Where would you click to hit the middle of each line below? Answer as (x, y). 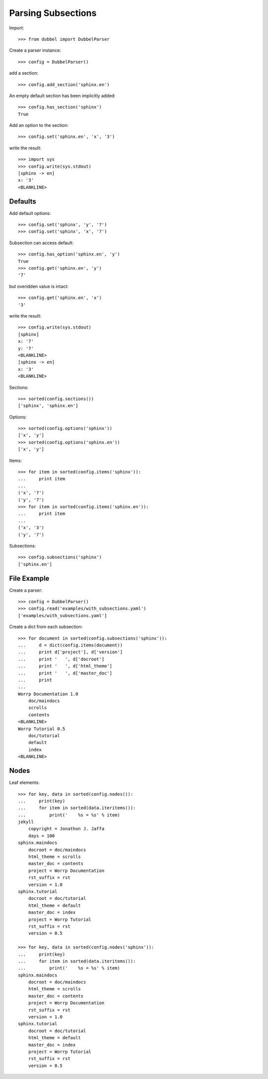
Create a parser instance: (35, 50)
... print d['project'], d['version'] (70, 652)
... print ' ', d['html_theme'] (65, 666)
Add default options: (30, 213)
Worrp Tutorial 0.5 (42, 729)
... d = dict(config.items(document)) (70, 645)
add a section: (24, 73)
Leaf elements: (24, 783)
